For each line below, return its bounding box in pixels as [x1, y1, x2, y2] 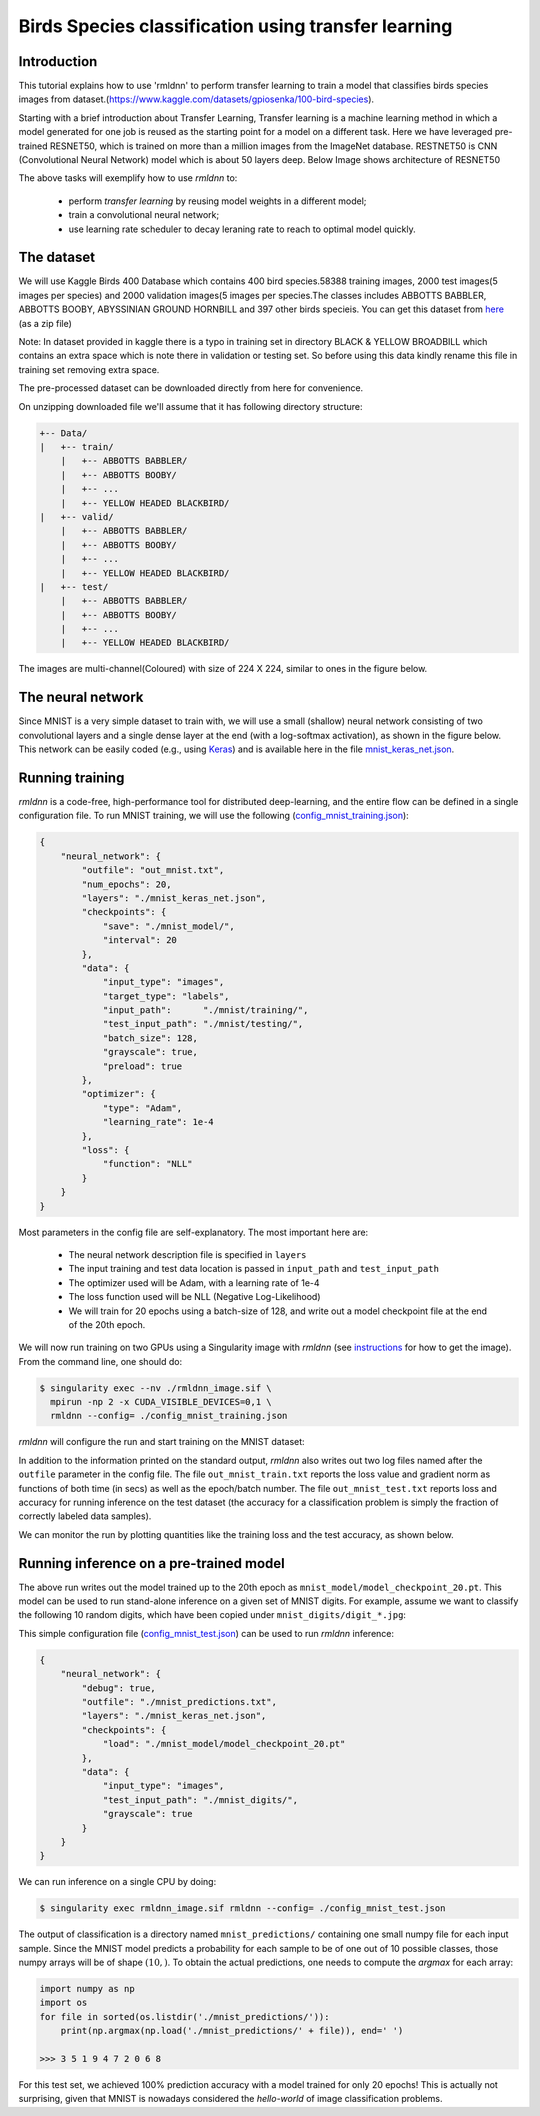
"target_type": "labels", [102, 990, 230, 1002]
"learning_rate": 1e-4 [102, 1116, 214, 1128]
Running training [18, 769, 125, 786]
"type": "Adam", [102, 1102, 183, 1114]
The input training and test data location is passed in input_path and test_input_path [68, 1263, 440, 1275]
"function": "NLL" [102, 1158, 194, 1170]
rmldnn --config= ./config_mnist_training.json [50, 1410, 288, 1422]
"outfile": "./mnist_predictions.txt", [81, 1696, 277, 1707]
